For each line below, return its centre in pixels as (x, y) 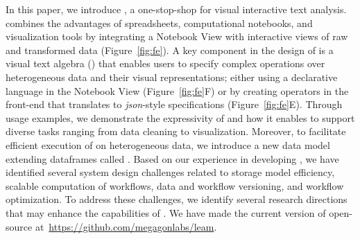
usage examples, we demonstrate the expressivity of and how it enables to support (180, 117)
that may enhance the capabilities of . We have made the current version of (166, 212)
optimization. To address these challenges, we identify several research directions (177, 199)
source (19, 226)
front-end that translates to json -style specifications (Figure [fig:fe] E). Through (174, 104)
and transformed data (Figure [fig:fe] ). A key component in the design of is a (170, 50)
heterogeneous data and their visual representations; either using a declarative (172, 77)
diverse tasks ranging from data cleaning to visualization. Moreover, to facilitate (176, 131)
